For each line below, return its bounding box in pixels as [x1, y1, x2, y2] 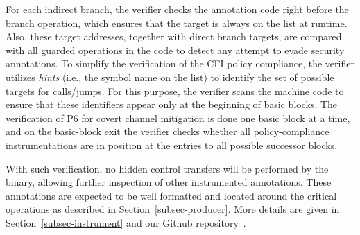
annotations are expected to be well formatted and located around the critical [6, 188, 337, 202]
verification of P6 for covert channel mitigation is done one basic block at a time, [6, 110, 350, 125]
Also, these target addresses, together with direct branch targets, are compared [6, 29, 342, 44]
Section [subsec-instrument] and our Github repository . [6, 215, 246, 229]
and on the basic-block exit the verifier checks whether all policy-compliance [6, 124, 329, 139]
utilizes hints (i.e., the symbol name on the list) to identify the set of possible [6, 69, 334, 84]
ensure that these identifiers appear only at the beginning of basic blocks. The [6, 97, 338, 112]
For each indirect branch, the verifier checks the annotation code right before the [6, 2, 349, 16]
